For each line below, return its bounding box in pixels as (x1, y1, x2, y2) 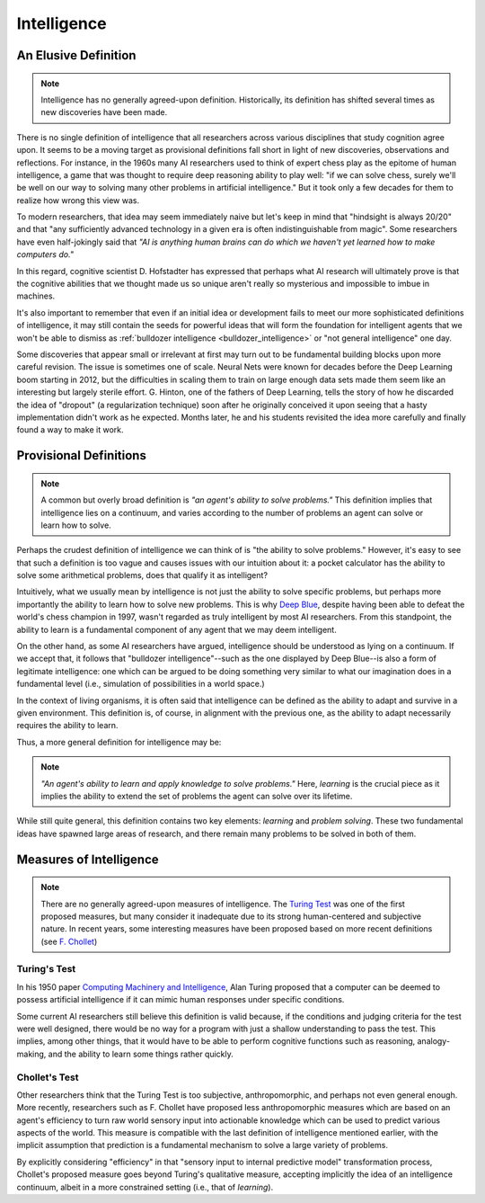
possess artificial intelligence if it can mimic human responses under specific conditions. (16, 994, 345, 1005)
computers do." (16, 249, 75, 260)
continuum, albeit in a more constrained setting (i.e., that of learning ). (16, 1181, 274, 1192)
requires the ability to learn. (16, 720, 119, 731)
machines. (16, 290, 56, 301)
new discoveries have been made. (40, 107, 168, 118)
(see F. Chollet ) (40, 936, 98, 947)
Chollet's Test (16, 1071, 79, 1083)
